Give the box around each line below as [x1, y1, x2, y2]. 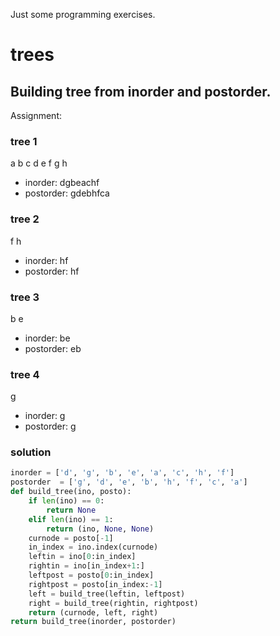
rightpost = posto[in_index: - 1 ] [28, 579, 163, 589]
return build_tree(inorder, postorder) [10, 617, 177, 627]
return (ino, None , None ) [46, 524, 155, 534]
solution [10, 445, 52, 459]
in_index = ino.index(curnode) [28, 542, 159, 553]
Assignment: [10, 110, 62, 121]
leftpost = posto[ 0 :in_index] [28, 570, 155, 581]
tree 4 [10, 367, 40, 381]
